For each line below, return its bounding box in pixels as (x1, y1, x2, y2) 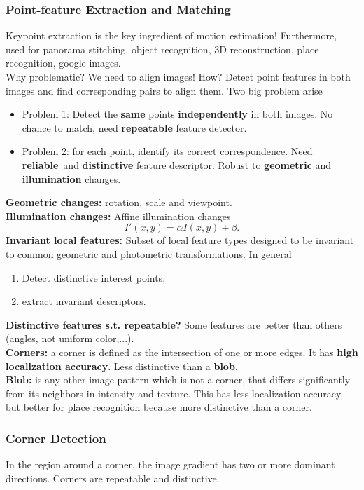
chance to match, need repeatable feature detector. (22, 120, 247, 135)
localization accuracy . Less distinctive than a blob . (6, 358, 238, 373)
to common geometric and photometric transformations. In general (6, 246, 292, 261)
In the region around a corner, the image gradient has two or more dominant (6, 457, 335, 472)
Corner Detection (6, 429, 106, 447)
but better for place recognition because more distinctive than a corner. (6, 400, 312, 414)
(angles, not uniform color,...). (6, 331, 134, 346)
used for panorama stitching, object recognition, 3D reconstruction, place (6, 41, 319, 56)
